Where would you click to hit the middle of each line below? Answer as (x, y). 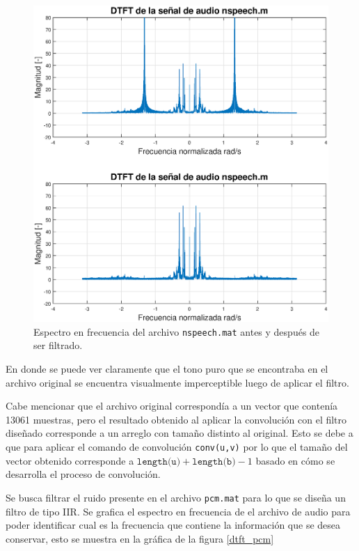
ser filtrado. (58, 345)
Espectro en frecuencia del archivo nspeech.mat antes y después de (177, 331)
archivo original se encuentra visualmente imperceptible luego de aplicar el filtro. (177, 382)
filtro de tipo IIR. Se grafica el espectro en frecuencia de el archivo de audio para (178, 511)
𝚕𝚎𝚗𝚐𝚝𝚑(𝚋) (214, 461)
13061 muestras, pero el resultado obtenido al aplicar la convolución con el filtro (176, 419)
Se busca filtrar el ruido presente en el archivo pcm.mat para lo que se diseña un (176, 497)
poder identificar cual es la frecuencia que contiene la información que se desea (173, 525)
